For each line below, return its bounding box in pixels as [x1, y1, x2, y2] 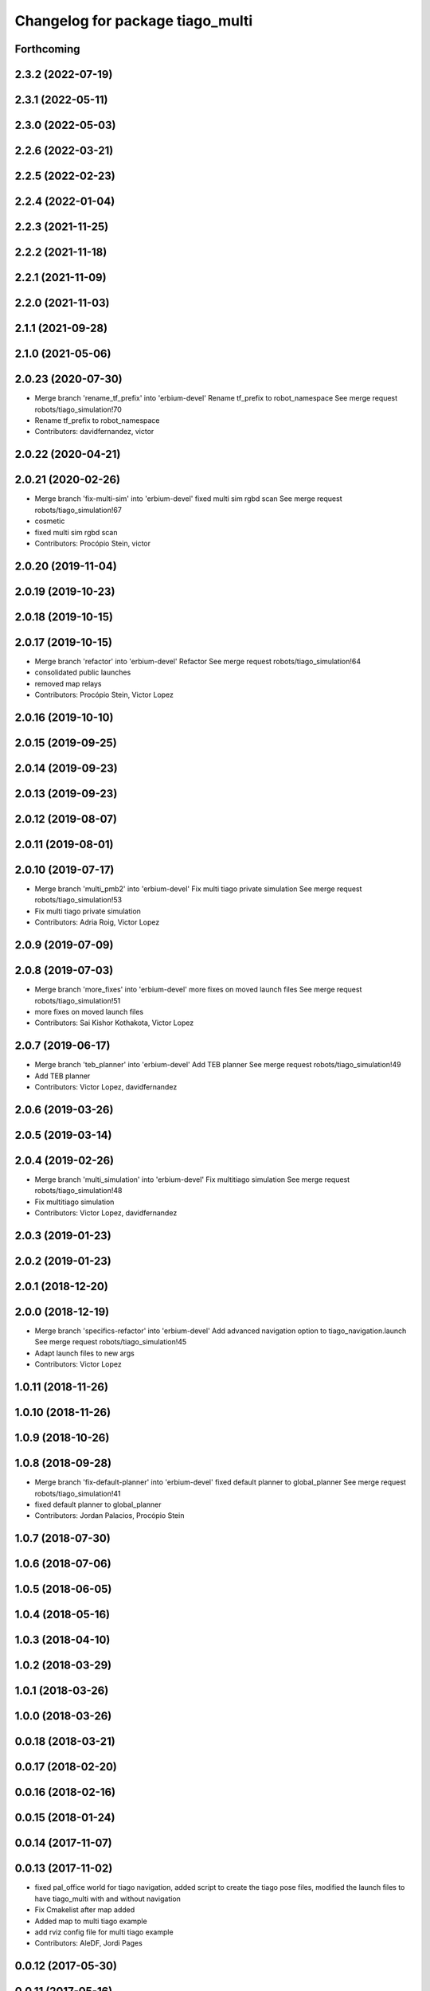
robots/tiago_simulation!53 [34, 895, 123, 905]
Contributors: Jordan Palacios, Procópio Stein [34, 1511, 185, 1520]
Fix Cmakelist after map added [34, 1905, 135, 1915]
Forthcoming [14, 42, 80, 56]
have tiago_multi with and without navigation [34, 1894, 181, 1903]
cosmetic [34, 516, 65, 526]
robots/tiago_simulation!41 [34, 1488, 121, 1498]
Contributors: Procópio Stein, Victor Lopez [34, 690, 174, 700]
